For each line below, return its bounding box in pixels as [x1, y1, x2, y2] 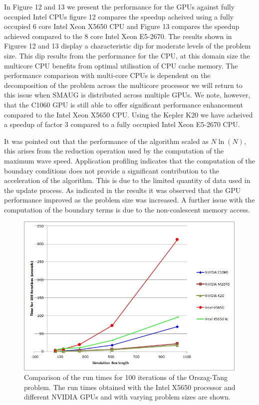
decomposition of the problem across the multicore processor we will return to [4, 79, 243, 90]
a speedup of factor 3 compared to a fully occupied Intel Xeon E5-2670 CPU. [4, 119, 240, 129]
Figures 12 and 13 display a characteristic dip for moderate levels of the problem [4, 40, 251, 51]
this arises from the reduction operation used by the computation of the [4, 145, 224, 156]
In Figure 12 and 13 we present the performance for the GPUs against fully [4, 1, 235, 11]
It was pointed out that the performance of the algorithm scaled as [4, 135, 209, 146]
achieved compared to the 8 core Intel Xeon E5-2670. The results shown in [4, 30, 232, 41]
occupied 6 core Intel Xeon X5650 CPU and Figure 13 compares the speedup [4, 21, 240, 31]
